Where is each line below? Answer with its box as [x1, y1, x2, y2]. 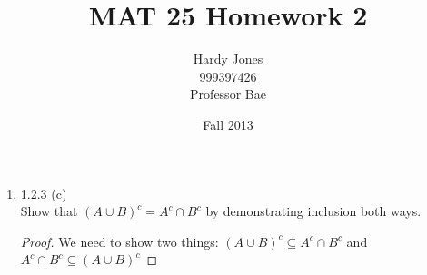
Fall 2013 [203, 114, 253, 133]
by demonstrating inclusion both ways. [205, 201, 422, 221]
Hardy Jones [193, 49, 263, 68]
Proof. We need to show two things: [20, 231, 219, 250]
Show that [20, 201, 78, 221]
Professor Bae [190, 84, 266, 103]
